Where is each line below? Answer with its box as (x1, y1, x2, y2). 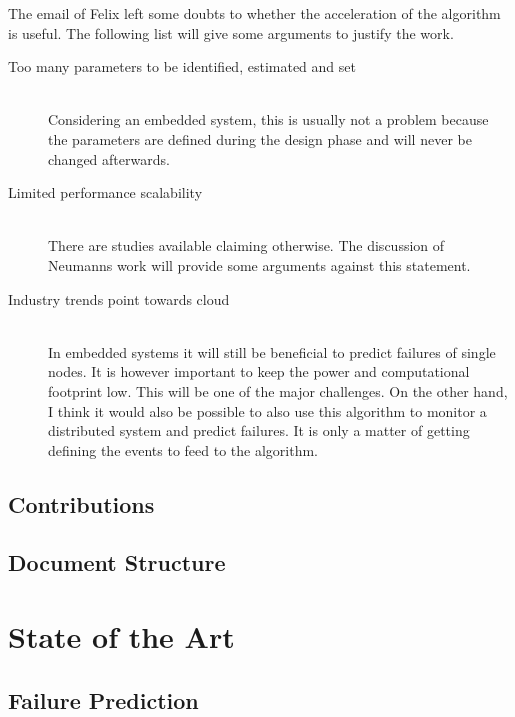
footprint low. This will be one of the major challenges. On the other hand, (48, 380, 508, 401)
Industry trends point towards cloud (8, 288, 230, 309)
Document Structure (8, 547, 226, 578)
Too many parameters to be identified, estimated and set (8, 56, 356, 77)
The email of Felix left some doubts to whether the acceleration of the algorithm (8, 3, 501, 23)
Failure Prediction (8, 684, 199, 715)
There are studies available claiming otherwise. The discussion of (48, 235, 445, 256)
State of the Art (8, 616, 235, 657)
